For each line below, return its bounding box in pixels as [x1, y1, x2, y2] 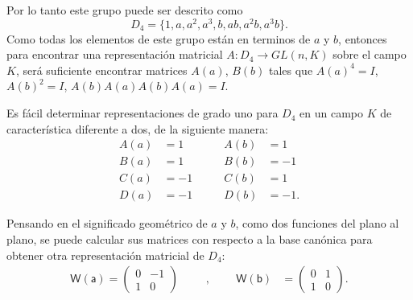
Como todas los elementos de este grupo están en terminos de [6, 30, 311, 47]
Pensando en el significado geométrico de [6, 215, 208, 232]
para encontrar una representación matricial [6, 46, 223, 63]
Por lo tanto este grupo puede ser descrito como [6, 2, 243, 18]
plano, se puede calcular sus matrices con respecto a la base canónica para [6, 230, 373, 247]
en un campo [299, 105, 363, 121]
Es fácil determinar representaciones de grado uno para [6, 105, 279, 121]
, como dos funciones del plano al [235, 215, 399, 232]
